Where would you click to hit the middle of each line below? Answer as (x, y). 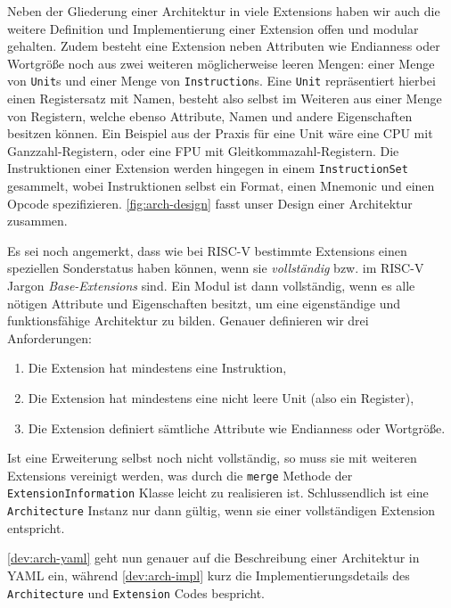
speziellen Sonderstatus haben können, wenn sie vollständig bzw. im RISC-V (216, 268)
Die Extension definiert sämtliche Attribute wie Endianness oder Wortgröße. (237, 427)
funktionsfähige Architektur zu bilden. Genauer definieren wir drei (188, 320)
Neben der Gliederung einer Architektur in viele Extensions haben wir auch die (224, 11)
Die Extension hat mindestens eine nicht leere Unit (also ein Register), (221, 398)
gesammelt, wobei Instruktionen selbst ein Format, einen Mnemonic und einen (221, 186)
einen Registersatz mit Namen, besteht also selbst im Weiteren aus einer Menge (225, 99)
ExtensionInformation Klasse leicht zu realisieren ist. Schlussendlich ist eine (218, 493)
